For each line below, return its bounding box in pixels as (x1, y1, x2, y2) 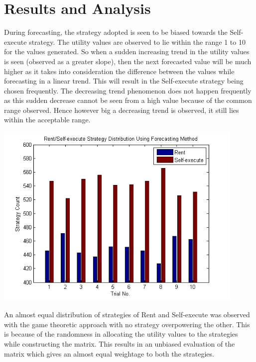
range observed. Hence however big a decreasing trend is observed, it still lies (4, 104, 239, 115)
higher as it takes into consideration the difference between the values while (4, 66, 235, 76)
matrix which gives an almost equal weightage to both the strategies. (4, 348, 214, 359)
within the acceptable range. (4, 114, 91, 125)
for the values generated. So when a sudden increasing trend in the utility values (4, 46, 250, 57)
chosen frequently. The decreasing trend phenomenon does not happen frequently (4, 85, 252, 95)
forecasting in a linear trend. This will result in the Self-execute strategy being (4, 76, 244, 86)
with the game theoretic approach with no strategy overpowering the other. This (4, 319, 250, 329)
